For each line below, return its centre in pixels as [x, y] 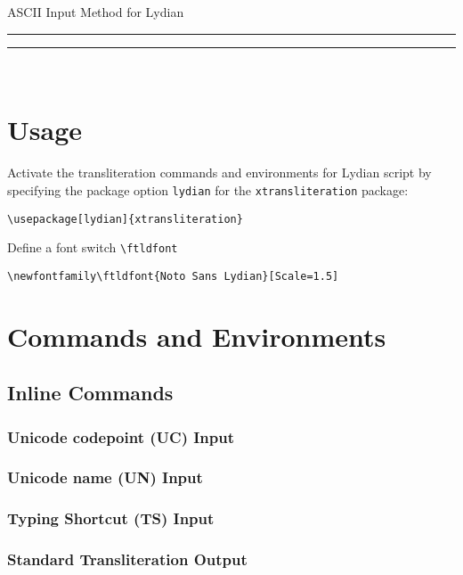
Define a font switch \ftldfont [93, 247]
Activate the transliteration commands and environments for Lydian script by [219, 172]
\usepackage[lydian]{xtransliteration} [125, 219]
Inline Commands [90, 393]
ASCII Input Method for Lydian [96, 12]
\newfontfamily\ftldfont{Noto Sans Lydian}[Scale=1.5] [173, 276]
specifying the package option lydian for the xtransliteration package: [208, 189]
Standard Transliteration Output [127, 559]
